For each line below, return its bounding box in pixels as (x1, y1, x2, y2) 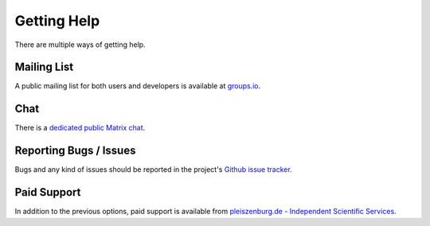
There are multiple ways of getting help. (14, 40, 147, 49)
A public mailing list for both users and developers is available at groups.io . (14, 81, 261, 91)
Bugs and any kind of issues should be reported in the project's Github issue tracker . (14, 165, 292, 174)
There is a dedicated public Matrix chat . (14, 123, 146, 133)
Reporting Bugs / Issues (14, 144, 136, 158)
